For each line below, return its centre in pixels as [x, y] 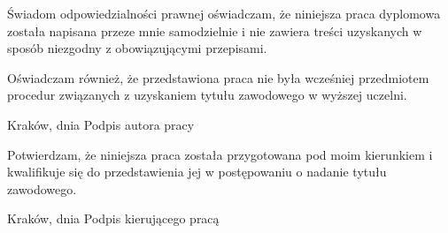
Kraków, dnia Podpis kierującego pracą [113, 218]
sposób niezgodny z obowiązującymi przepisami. [137, 48]
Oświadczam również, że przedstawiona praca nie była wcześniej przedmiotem [218, 77]
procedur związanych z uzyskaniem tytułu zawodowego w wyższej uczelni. [207, 95]
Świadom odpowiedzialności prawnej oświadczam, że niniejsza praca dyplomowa [224, 13]
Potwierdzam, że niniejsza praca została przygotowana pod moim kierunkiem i [220, 154]
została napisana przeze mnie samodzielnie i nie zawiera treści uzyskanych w [215, 30]
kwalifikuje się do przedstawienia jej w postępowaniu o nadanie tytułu [197, 172]
